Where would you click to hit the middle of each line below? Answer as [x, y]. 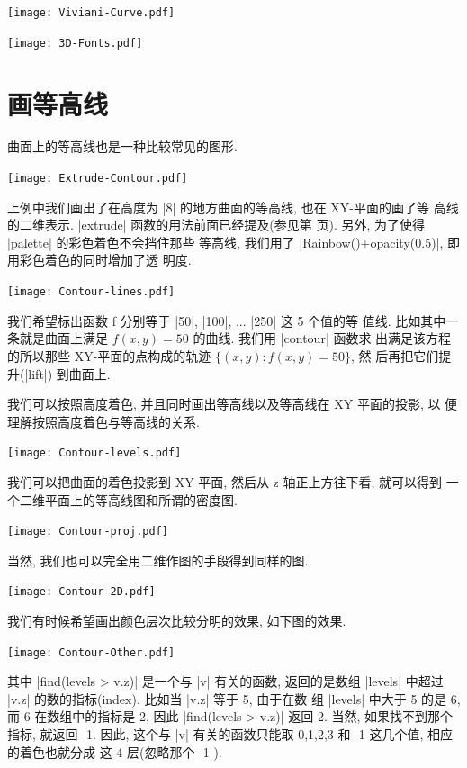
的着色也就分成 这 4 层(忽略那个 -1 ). [115, 751]
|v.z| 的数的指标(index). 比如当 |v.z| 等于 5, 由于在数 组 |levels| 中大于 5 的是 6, [234, 698]
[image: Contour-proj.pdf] [88, 532]
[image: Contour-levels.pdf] [94, 453]
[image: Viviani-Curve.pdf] [91, 13]
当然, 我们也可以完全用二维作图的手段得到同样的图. [158, 560]
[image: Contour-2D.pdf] [81, 592]
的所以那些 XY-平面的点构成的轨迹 [109, 355]
